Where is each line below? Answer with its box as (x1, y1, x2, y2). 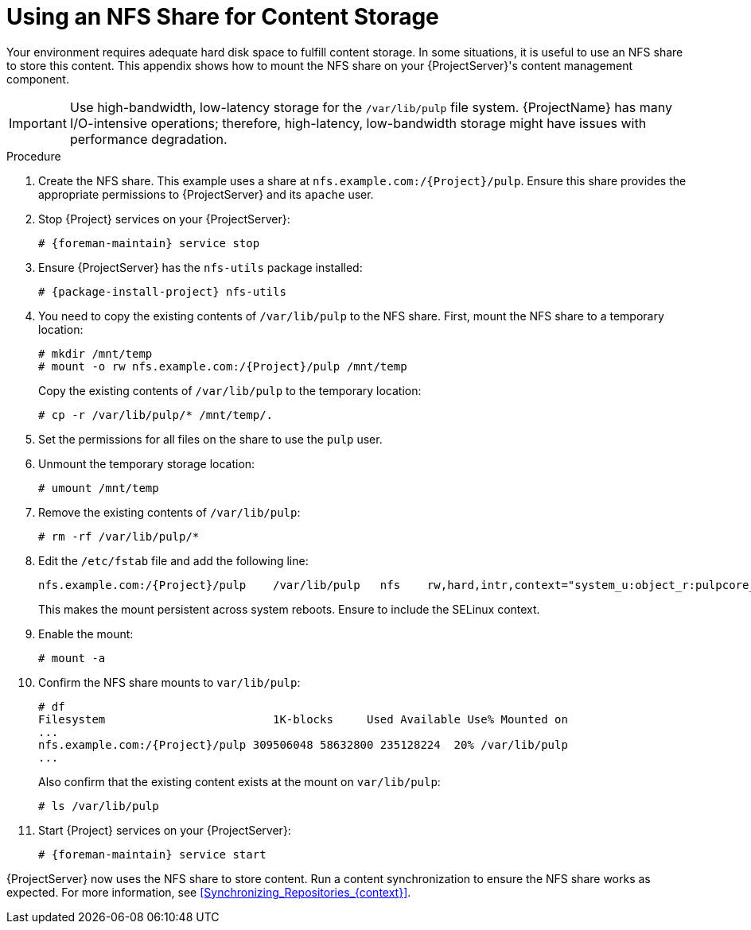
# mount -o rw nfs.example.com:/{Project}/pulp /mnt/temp (38, 359, 407, 373)
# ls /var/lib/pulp (38, 799, 159, 812)
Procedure (6, 149, 61, 163)
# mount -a (38, 651, 106, 665)
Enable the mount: (38, 626, 134, 641)
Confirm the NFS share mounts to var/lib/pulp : (38, 675, 301, 689)
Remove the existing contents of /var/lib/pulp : (38, 505, 301, 519)
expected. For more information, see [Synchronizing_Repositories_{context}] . (6, 885, 411, 899)
